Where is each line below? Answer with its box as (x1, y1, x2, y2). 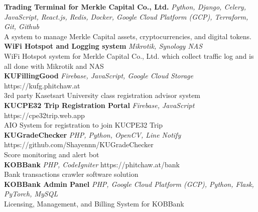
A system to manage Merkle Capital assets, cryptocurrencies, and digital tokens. (4, 31, 251, 41)
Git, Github (4, 21, 39, 32)
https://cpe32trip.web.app (4, 110, 85, 120)
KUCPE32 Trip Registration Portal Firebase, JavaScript (4, 99, 195, 110)
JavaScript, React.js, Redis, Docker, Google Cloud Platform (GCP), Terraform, (4, 11, 248, 22)
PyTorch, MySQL (4, 188, 58, 199)
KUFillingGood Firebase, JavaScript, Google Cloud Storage (4, 70, 193, 81)
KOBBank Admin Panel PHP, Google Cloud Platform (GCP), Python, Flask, (4, 178, 254, 189)
